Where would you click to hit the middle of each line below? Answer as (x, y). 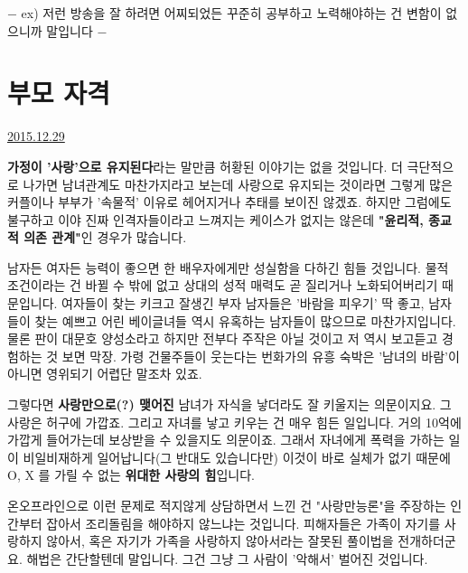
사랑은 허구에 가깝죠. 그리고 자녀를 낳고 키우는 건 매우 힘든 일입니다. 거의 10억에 (234, 422)
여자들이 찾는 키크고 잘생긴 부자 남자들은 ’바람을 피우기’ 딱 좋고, (243, 303)
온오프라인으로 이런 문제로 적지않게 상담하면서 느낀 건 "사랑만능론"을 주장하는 (227, 505)
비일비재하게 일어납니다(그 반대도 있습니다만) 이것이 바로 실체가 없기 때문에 (237, 457)
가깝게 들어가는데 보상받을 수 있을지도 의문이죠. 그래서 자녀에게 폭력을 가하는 (226, 440)
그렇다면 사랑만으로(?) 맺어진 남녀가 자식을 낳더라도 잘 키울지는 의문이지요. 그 (229, 404)
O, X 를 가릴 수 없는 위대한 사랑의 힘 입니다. (131, 475)
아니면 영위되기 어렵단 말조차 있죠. (105, 374)
